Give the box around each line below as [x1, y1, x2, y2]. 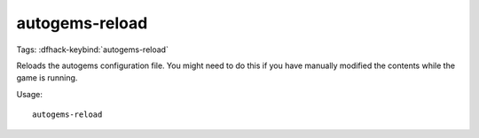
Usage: [16, 88, 43, 99]
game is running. [16, 73, 78, 83]
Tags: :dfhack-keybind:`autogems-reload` [16, 44, 169, 55]
